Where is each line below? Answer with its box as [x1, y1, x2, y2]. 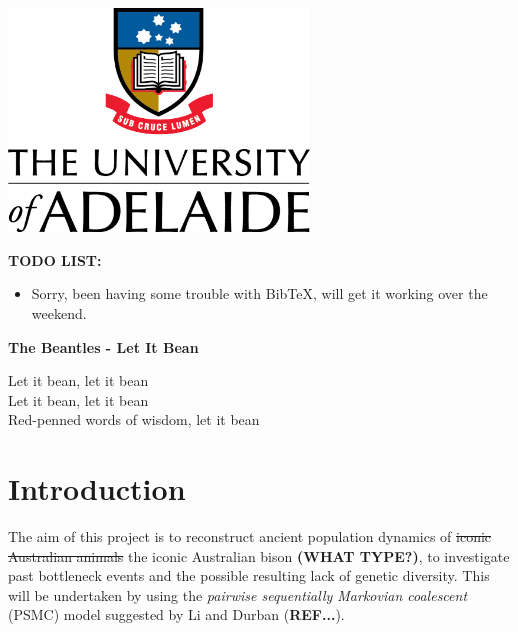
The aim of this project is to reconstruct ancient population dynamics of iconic [8, 526, 492, 546]
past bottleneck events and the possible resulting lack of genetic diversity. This [8, 565, 490, 586]
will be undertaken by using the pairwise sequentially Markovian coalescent [8, 584, 468, 605]
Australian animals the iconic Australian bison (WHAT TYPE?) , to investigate [8, 545, 510, 566]
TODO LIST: [8, 249, 102, 270]
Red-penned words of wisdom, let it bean [8, 409, 260, 430]
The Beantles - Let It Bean [8, 336, 199, 357]
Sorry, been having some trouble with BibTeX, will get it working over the [31, 283, 488, 304]
